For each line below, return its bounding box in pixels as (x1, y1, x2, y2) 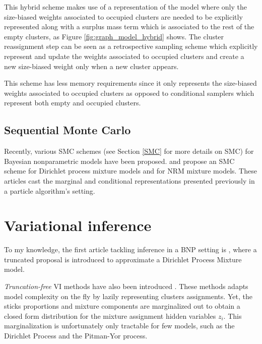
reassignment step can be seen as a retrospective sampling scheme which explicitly (4, 41, 258, 51)
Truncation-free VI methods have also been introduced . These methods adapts (4, 281, 248, 292)
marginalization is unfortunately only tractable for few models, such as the (4, 320, 235, 331)
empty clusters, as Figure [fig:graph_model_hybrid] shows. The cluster (4, 31, 224, 41)
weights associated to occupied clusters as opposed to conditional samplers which (4, 87, 254, 98)
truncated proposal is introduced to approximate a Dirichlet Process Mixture (4, 254, 242, 264)
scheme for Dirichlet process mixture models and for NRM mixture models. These (4, 165, 257, 176)
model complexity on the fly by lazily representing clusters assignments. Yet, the (4, 291, 252, 301)
